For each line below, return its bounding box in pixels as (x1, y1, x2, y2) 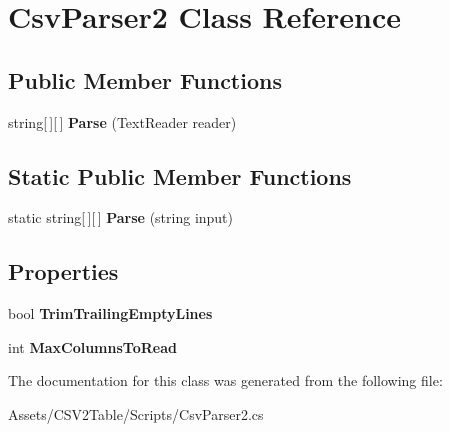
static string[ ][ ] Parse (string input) (8, 207, 234, 228)
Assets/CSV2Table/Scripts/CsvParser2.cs (8, 403, 264, 424)
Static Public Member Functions (8, 160, 352, 191)
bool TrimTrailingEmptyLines (8, 303, 213, 324)
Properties (8, 256, 119, 287)
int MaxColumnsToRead (8, 336, 177, 357)
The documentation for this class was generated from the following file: (8, 370, 443, 391)
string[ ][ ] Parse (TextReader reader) (8, 111, 237, 132)
